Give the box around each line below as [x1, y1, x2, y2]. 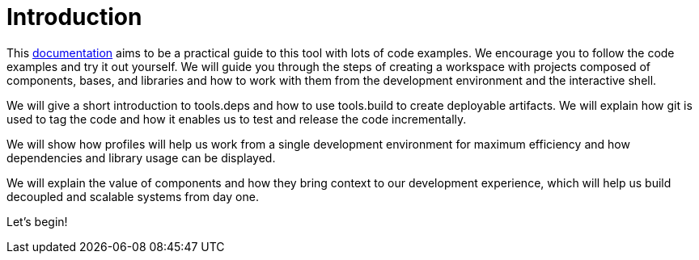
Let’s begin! [6, 214, 68, 229]
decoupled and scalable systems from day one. [6, 189, 259, 203]
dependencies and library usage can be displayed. [6, 150, 276, 165]
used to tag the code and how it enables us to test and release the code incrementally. [6, 111, 467, 126]
